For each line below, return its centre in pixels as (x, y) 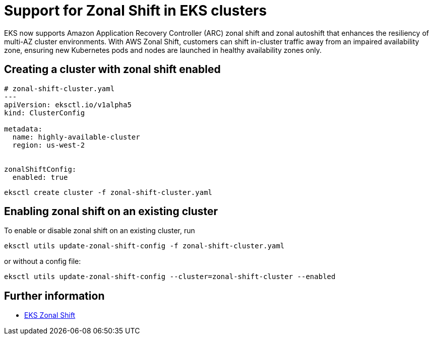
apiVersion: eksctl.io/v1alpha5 (68, 105)
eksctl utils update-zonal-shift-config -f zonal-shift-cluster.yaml (144, 246)
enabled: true (40, 177)
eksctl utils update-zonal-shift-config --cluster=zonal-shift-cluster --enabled (170, 277)
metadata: (23, 129)
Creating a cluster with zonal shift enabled (112, 70)
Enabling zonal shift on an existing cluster (111, 212)
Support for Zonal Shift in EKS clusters (136, 11)
